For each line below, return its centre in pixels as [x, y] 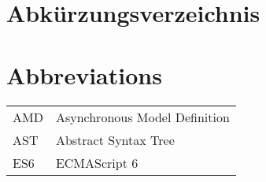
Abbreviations [84, 74]
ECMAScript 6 [97, 162]
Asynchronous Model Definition [142, 117]
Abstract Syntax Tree [115, 139]
